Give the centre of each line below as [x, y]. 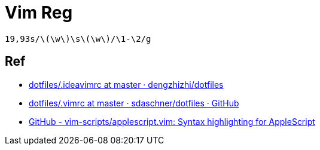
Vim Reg [39, 13]
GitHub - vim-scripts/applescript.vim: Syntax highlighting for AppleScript [172, 121]
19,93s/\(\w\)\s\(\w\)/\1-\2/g [78, 39]
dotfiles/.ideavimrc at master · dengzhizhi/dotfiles [126, 84]
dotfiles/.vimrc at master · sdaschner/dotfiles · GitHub [134, 103]
